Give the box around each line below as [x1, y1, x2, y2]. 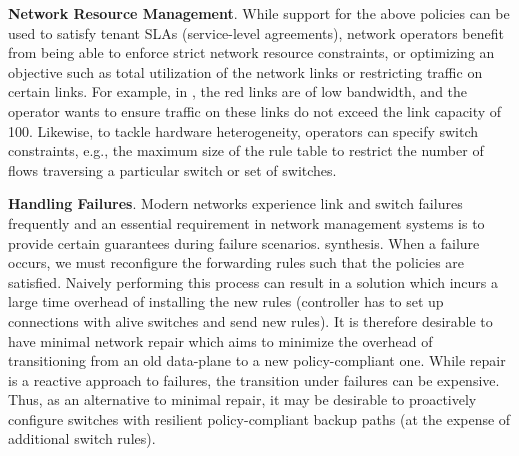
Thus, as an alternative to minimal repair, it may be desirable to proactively [8, 389, 477, 410]
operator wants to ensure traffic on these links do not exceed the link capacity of [8, 100, 502, 121]
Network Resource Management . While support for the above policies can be [8, 3, 510, 23]
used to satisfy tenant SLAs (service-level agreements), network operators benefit [8, 22, 504, 43]
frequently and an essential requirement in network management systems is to [8, 212, 485, 233]
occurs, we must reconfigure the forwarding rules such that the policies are [8, 252, 465, 273]
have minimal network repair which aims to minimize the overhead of [8, 330, 433, 351]
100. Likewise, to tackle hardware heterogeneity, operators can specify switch [8, 120, 479, 141]
